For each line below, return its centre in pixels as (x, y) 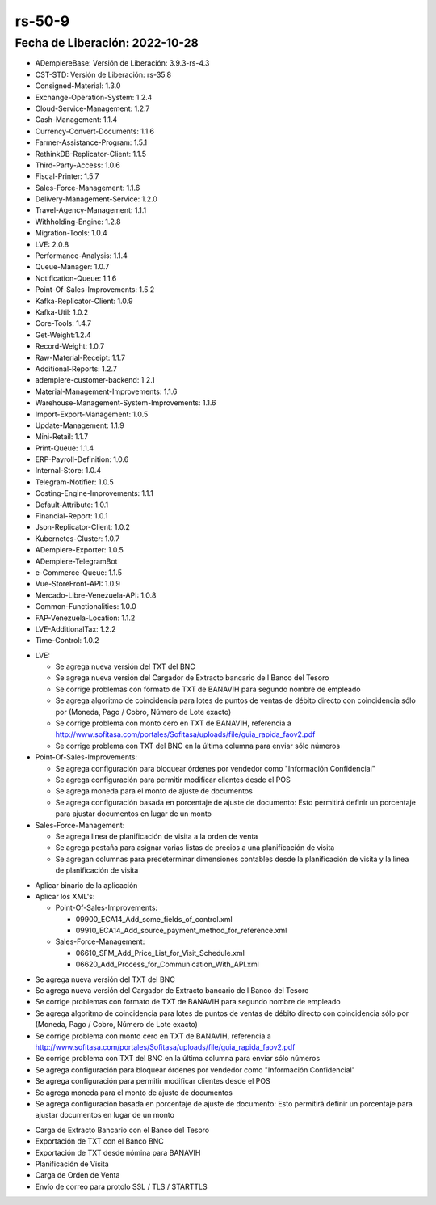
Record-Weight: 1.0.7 (70, 346)
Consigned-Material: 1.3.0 (78, 86)
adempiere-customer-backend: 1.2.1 (95, 380)
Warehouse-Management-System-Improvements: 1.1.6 (126, 403)
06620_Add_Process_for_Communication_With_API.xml (168, 964)
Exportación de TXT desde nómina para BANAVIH (118, 1152)
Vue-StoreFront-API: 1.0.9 (78, 584)
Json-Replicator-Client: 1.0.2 (83, 527)
